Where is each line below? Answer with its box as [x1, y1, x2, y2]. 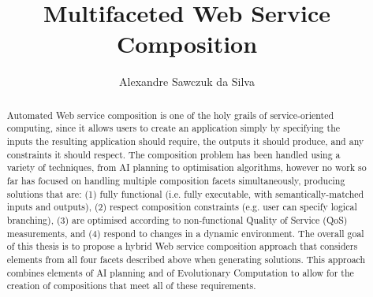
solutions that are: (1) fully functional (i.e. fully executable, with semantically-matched [6, 187, 364, 200]
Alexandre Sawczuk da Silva [119, 73, 255, 90]
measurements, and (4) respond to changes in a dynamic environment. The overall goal [6, 226, 364, 239]
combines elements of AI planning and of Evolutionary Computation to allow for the [6, 265, 354, 279]
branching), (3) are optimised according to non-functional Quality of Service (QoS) [6, 213, 348, 226]
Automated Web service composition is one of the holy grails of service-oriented [6, 108, 334, 121]
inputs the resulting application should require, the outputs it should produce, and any [6, 135, 364, 148]
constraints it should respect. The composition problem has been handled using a [6, 147, 341, 161]
